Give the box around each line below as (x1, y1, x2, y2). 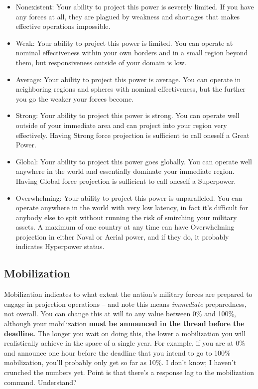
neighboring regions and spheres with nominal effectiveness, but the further (15, 84, 246, 94)
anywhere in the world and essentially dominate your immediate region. (15, 166, 235, 176)
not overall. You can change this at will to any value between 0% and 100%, (4, 308, 236, 319)
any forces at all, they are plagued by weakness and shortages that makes (15, 11, 240, 21)
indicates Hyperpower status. (15, 241, 105, 252)
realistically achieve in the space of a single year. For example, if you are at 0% (4, 338, 245, 348)
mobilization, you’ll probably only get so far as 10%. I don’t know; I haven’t (4, 357, 237, 368)
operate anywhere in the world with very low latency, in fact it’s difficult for (15, 202, 248, 213)
